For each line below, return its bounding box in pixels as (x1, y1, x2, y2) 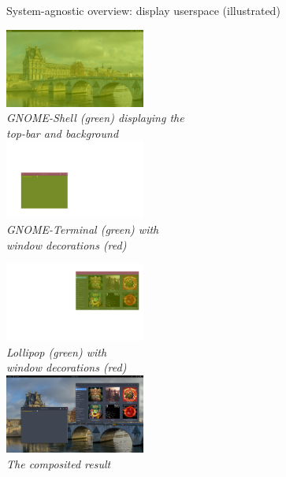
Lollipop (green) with (6, 343, 107, 360)
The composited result (6, 455, 111, 471)
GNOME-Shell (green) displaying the (6, 109, 184, 126)
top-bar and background (6, 124, 119, 141)
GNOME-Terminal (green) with (6, 220, 159, 237)
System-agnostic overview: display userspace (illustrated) (6, 2, 280, 18)
